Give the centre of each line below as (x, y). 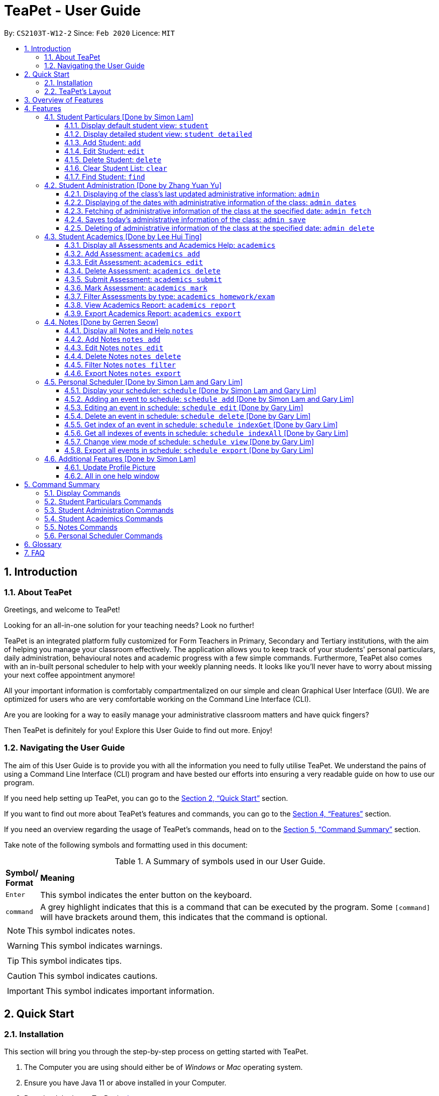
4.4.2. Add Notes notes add (113, 339)
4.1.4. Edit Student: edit (104, 151)
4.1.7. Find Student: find (105, 176)
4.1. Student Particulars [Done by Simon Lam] (119, 117)
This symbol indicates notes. (81, 930)
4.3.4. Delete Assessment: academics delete (142, 270)
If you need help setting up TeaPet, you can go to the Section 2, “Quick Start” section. (146, 798)
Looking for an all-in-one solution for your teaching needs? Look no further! (129, 625)
